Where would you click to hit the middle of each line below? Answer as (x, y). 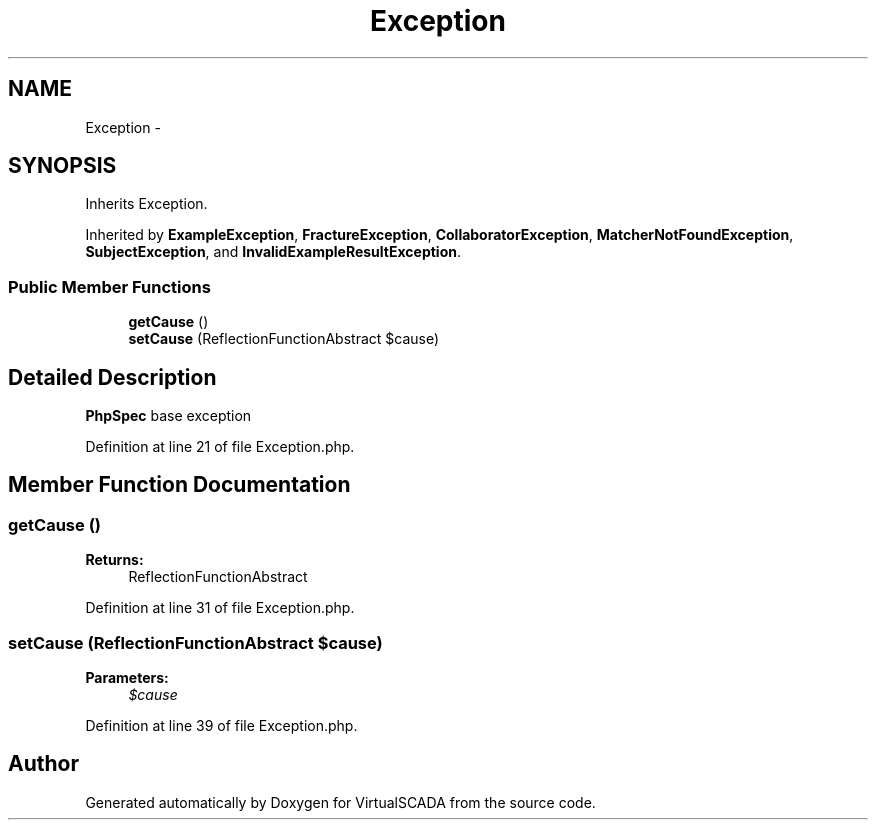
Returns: (114, 560)
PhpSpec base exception (168, 416)
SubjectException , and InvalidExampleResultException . (273, 252)
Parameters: (127, 677)
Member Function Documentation (179, 485)
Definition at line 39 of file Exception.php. (221, 725)
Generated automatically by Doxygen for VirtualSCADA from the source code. (340, 802)
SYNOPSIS (62, 166)
